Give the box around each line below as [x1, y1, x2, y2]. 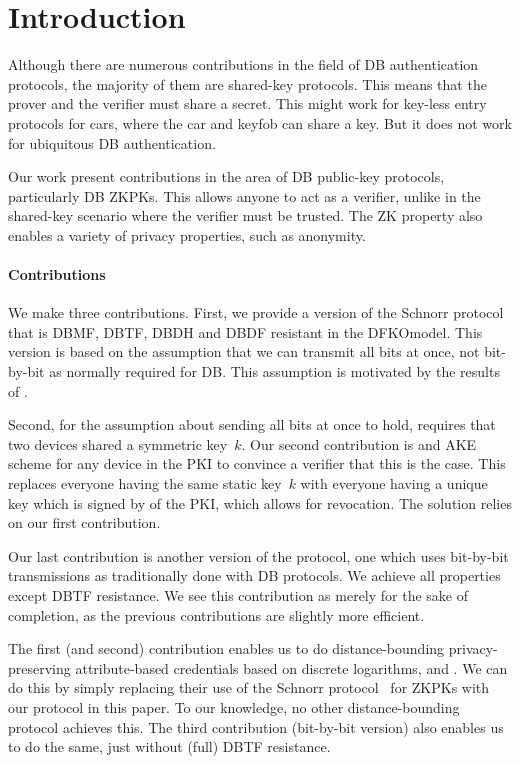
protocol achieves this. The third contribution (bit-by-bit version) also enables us [8, 716, 504, 737]
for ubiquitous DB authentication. [8, 132, 216, 153]
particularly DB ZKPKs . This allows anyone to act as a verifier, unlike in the [8, 185, 481, 206]
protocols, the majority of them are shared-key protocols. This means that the [8, 73, 487, 94]
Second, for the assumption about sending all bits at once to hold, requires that [8, 414, 496, 435]
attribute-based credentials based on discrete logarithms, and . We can [75, 657, 508, 678]
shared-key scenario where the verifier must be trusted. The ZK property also [8, 205, 483, 226]
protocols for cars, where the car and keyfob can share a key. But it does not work [8, 112, 512, 133]
